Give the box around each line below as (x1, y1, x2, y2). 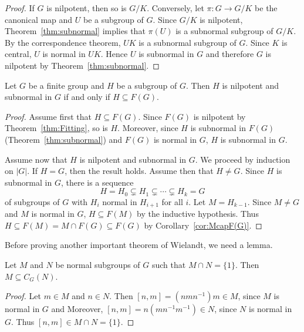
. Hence (100, 48, 128, 60)
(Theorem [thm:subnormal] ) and (5, 133, 123, 145)
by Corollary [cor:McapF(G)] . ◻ (144, 219, 262, 231)
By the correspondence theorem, (5, 36, 121, 48)
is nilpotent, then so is (46, 2, 127, 14)
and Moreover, (51, 303, 103, 315)
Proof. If (5, 2, 35, 14)
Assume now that (5, 153, 67, 165)
